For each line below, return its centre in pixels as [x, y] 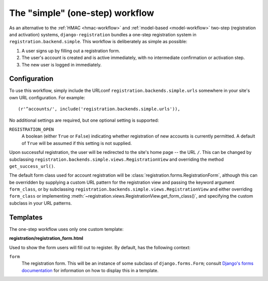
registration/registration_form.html [46, 238]
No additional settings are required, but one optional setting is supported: [84, 120]
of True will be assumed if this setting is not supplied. [77, 143]
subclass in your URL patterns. [40, 203]
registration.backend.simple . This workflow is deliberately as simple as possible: [98, 42]
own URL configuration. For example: [47, 97]
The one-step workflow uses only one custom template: [66, 229]
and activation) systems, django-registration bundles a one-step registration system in [103, 34]
